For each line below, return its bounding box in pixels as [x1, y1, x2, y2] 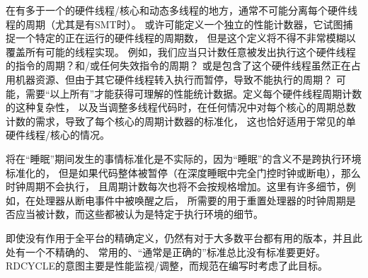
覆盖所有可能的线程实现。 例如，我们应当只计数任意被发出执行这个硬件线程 [6, 44, 356, 59]
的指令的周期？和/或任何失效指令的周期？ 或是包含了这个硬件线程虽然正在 [6, 58, 351, 73]
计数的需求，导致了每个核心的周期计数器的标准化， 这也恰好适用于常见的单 [6, 113, 356, 128]
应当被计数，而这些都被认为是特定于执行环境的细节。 [15, 207, 263, 221]
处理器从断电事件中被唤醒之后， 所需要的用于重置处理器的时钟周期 [35, 192, 346, 207]
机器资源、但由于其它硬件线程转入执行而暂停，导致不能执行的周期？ [15, 71, 333, 86]
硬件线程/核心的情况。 [6, 127, 110, 142]
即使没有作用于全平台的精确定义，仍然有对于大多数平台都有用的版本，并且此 [6, 230, 362, 245]
